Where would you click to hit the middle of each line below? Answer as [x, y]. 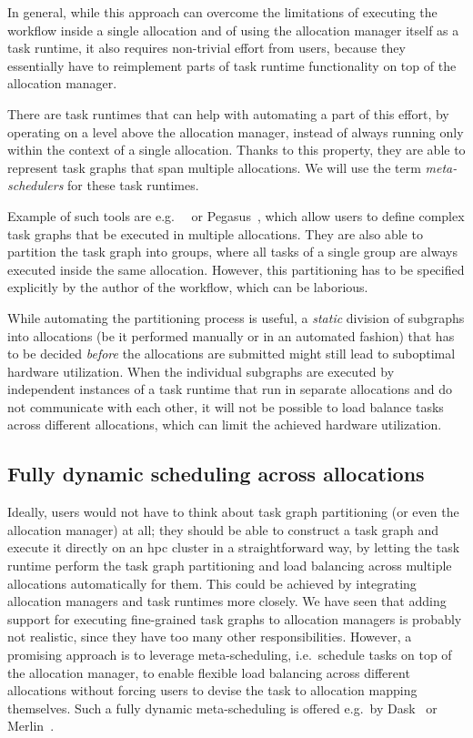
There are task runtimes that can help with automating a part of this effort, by [228, 113]
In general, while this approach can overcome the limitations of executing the [222, 12]
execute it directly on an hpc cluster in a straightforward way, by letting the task [234, 547]
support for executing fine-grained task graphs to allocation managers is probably [235, 618]
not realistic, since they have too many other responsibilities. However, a [210, 637]
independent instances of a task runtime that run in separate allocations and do [230, 389]
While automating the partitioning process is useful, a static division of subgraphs [236, 317]
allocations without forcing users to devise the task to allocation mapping [212, 690]
